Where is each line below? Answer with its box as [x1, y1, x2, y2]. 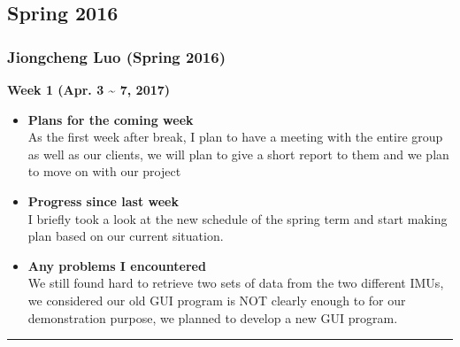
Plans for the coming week [27, 110, 194, 128]
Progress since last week [27, 191, 179, 210]
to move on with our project [27, 162, 181, 181]
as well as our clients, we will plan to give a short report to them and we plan [27, 144, 449, 163]
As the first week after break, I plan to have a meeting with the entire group [27, 127, 443, 146]
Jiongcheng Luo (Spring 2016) [7, 45, 226, 67]
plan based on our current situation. [27, 227, 224, 245]
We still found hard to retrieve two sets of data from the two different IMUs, [27, 274, 444, 292]
